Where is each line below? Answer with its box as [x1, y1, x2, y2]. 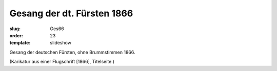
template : [9, 40, 31, 46]
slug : [9, 26, 21, 32]
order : [9, 32, 23, 38]
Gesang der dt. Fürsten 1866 [9, 8, 133, 19]
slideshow [50, 40, 72, 46]
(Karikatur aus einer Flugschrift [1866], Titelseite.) [9, 59, 115, 65]
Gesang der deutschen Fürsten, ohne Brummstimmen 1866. [9, 49, 135, 55]
